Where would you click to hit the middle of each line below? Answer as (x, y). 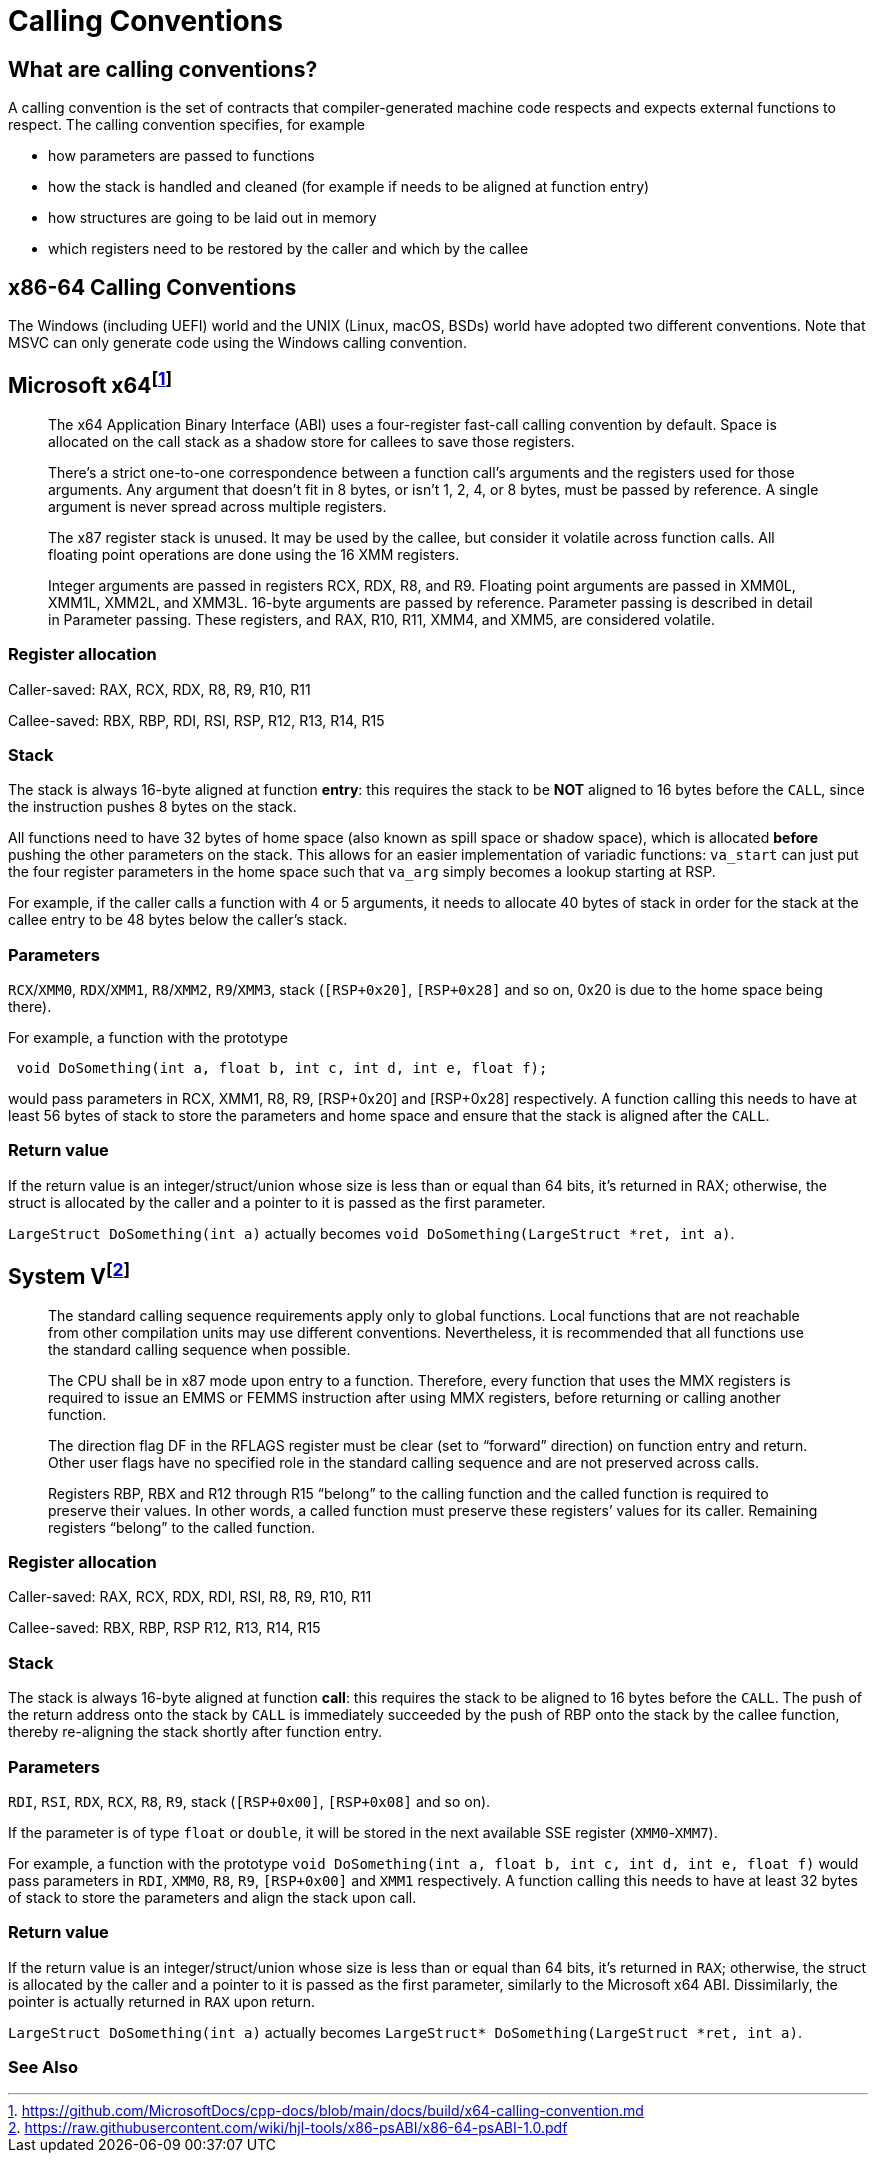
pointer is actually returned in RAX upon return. (162, 2001)
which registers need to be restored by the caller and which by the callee (288, 249)
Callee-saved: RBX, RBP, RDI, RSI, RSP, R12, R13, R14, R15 (196, 720)
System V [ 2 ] (69, 1274)
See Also (43, 2067)
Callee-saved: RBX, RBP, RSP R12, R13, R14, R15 (164, 1628)
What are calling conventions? (163, 69)
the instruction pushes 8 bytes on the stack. (152, 807)
